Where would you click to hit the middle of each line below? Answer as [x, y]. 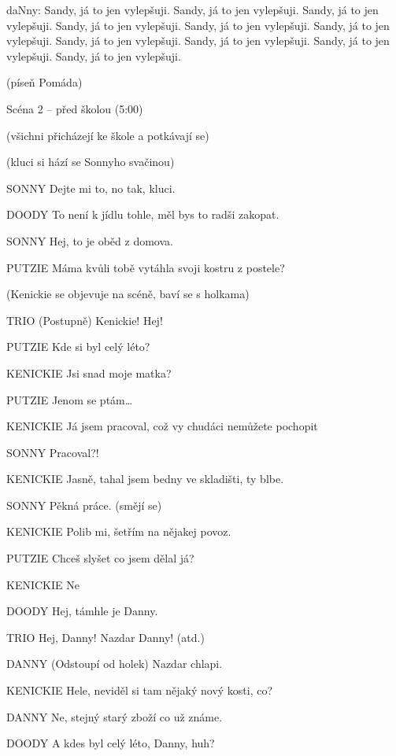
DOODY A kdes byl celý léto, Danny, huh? [111, 743]
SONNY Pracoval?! [53, 452]
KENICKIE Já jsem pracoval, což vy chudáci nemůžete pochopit [162, 426]
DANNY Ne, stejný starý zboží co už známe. [115, 716]
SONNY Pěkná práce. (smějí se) [84, 505]
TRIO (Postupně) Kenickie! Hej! [85, 320]
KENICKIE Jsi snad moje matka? [89, 372]
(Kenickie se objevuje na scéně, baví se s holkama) [128, 294]
